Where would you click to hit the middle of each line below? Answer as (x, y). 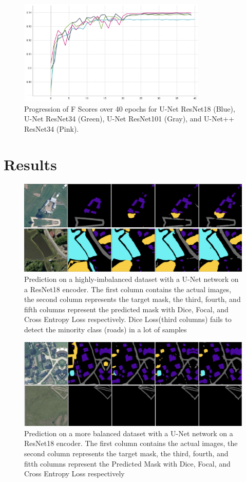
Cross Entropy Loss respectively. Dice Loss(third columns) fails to (128, 319)
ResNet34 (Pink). (52, 128)
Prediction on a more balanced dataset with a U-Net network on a (129, 433)
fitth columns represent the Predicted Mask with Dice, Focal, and (127, 463)
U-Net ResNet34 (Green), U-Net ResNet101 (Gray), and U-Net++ (129, 119)
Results (30, 164)
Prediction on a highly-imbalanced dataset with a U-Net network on (131, 279)
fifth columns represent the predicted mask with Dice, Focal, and (126, 309)
